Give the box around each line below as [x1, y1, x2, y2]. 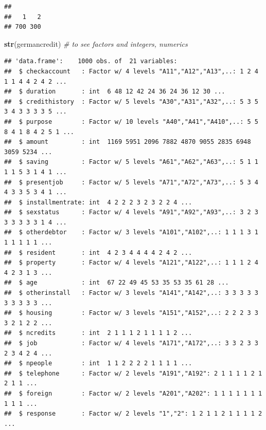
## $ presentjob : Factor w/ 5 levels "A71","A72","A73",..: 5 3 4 [4, 178, 258, 186]
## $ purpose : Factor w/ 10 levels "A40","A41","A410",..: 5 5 [4, 118, 258, 125]
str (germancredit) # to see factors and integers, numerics [4, 38, 188, 49]
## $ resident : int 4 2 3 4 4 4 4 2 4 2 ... [4, 249, 192, 256]
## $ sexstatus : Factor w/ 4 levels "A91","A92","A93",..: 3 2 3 [4, 209, 258, 216]
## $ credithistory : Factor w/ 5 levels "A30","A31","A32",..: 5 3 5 [4, 98, 258, 105]
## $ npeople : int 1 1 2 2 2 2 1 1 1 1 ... [4, 360, 192, 367]
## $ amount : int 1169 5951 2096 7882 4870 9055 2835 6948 [4, 138, 251, 146]
